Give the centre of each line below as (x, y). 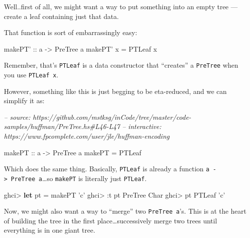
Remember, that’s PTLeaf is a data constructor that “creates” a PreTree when (121, 65)
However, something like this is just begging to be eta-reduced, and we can (116, 91)
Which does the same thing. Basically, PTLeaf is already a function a (107, 169)
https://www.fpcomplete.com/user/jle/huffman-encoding (87, 136)
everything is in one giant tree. (50, 230)
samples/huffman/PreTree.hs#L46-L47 (62, 126)
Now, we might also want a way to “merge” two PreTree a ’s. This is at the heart (125, 211)
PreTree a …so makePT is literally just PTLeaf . (79, 178)
